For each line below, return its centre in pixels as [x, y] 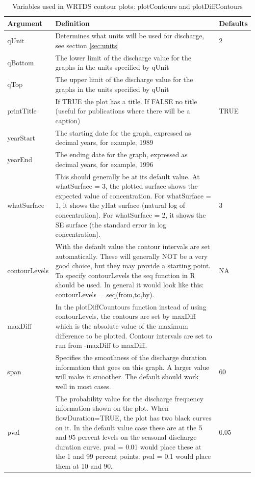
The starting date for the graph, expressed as [123, 132]
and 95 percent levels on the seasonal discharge [126, 437]
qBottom [21, 62]
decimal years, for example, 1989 [104, 142]
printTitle [22, 111]
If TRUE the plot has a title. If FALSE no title [126, 101]
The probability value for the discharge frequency [129, 398]
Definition [72, 23]
